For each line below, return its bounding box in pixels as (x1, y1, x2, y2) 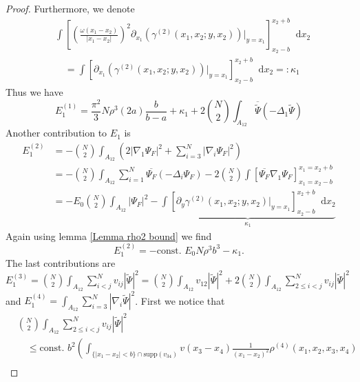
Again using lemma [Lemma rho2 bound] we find (6, 228, 212, 243)
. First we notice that (135, 293, 225, 308)
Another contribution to (6, 125, 107, 140)
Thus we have (6, 85, 63, 99)
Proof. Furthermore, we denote (6, 1, 135, 15)
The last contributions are (6, 256, 116, 270)
